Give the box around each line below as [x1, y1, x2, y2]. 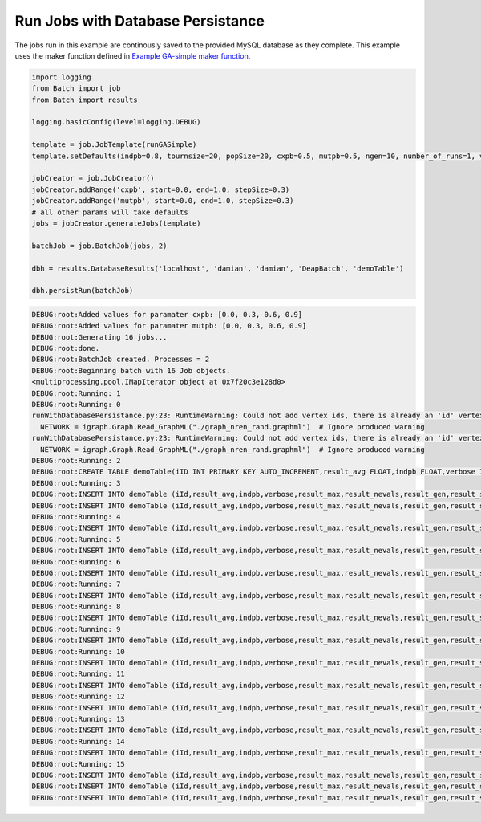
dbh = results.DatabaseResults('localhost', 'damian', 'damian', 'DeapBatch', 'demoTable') [31, 263, 404, 273]
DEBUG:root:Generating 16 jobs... [31, 332, 168, 341]
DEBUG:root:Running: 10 [31, 647, 126, 656]
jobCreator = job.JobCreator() [31, 173, 156, 183]
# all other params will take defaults [31, 207, 188, 217]
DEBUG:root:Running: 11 [31, 669, 126, 678]
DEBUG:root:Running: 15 [31, 759, 126, 768]
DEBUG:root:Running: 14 [31, 737, 126, 746]
